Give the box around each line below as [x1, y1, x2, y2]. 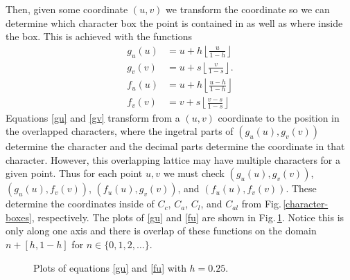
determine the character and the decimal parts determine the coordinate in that [6, 139, 345, 153]
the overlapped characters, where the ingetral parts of [6, 124, 234, 138]
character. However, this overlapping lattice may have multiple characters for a [6, 152, 340, 167]
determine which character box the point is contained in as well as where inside [6, 15, 343, 30]
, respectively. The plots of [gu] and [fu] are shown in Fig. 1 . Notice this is [31, 209, 344, 224]
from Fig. [241, 196, 281, 211]
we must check [163, 166, 225, 180]
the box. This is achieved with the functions [6, 29, 192, 44]
